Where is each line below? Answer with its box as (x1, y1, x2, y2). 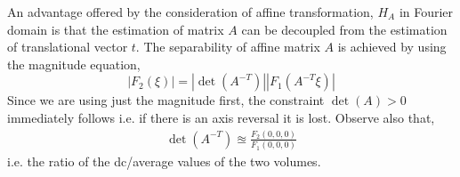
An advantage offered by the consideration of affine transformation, (7, 3, 374, 20)
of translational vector (7, 37, 128, 56)
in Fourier (399, 3, 454, 20)
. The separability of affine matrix (135, 37, 320, 56)
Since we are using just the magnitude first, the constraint (7, 91, 325, 109)
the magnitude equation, (7, 54, 141, 73)
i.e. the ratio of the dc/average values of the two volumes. (7, 152, 321, 171)
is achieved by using (337, 37, 447, 56)
